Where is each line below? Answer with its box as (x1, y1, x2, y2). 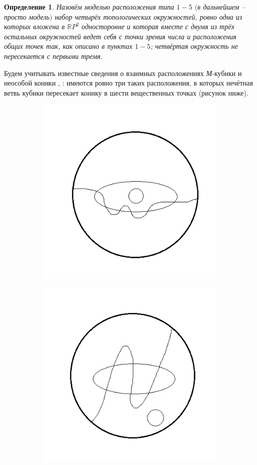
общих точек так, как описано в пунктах (4, 41, 133, 51)
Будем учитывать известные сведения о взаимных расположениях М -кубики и (4, 67, 242, 78)
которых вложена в (4, 21, 65, 32)
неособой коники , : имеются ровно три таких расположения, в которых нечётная (4, 77, 253, 88)
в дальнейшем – (197, 2, 245, 12)
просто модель (4, 11, 50, 22)
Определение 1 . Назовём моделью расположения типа (4, 2, 174, 12)
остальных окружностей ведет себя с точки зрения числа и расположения (4, 31, 236, 41)
